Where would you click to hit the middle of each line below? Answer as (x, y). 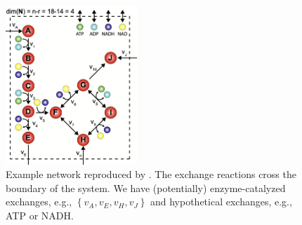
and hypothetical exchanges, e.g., (221, 202)
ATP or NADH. (40, 215)
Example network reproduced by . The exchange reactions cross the (151, 174)
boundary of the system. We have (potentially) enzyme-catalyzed (146, 187)
